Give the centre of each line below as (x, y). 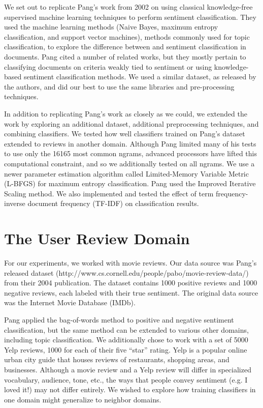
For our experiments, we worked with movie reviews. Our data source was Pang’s (130, 263)
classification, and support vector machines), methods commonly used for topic (127, 36)
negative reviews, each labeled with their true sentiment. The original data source (131, 292)
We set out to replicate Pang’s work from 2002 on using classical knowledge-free (128, 7)
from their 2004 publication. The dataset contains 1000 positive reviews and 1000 (131, 283)
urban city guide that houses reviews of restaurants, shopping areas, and (117, 359)
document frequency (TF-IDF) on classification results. (113, 203)
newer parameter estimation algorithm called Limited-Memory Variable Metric (126, 173)
